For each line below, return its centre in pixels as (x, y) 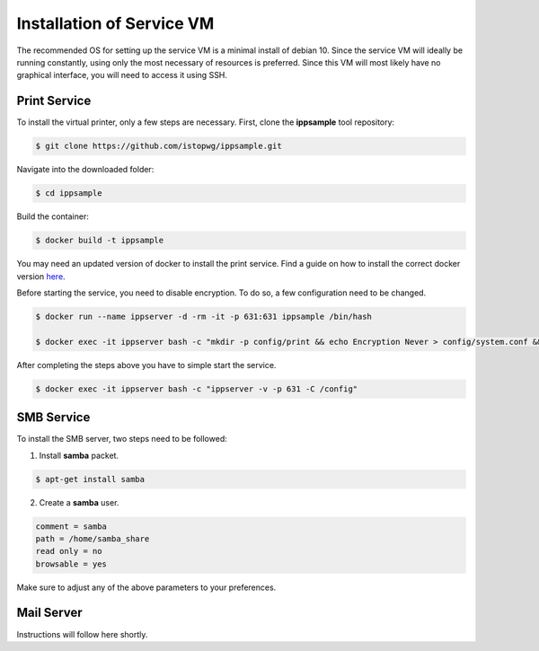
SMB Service (53, 418)
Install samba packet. (79, 455)
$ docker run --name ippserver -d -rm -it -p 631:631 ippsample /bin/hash (204, 316)
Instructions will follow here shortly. (82, 634)
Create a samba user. (79, 502)
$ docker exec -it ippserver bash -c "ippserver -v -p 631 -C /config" (197, 389)
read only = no (69, 551)
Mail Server (49, 613)
